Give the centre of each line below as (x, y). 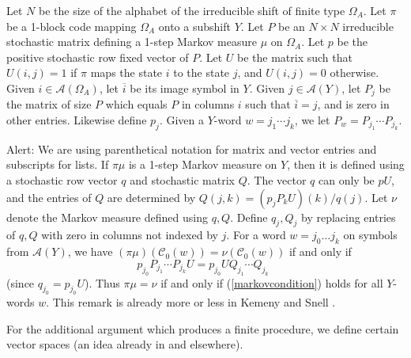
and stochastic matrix (182, 180)
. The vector (277, 180)
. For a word (256, 235)
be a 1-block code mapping (72, 26)
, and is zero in (353, 104)
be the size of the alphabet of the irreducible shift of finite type (192, 10)
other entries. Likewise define (77, 120)
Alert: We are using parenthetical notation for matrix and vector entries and (192, 149)
